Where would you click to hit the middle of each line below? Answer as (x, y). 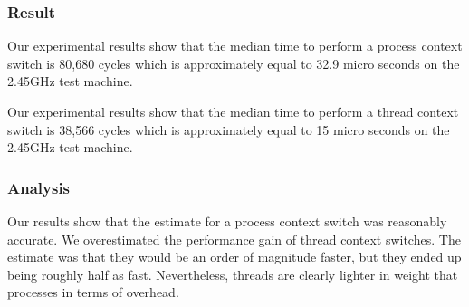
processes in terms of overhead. (93, 292)
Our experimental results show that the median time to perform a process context (235, 46)
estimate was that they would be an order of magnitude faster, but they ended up (234, 257)
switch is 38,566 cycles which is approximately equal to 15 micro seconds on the (229, 129)
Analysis (39, 187)
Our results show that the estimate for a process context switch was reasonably (227, 221)
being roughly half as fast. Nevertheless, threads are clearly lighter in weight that (233, 274)
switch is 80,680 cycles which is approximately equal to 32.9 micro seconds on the (234, 63)
